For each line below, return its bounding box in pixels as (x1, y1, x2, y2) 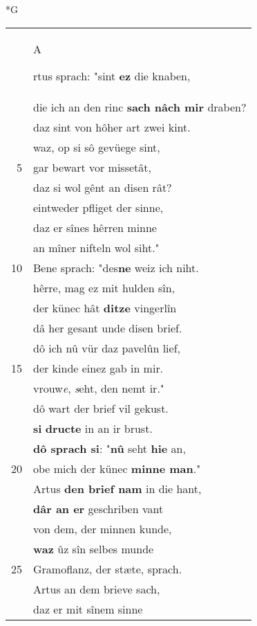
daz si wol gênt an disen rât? (33, 179, 172, 195)
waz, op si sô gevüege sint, (33, 138, 160, 155)
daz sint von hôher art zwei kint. (33, 118, 191, 135)
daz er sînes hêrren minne (33, 219, 157, 235)
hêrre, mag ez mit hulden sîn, (33, 279, 175, 296)
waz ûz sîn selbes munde (33, 540, 154, 557)
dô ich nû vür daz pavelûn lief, (33, 339, 180, 356)
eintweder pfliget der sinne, (33, 199, 164, 215)
